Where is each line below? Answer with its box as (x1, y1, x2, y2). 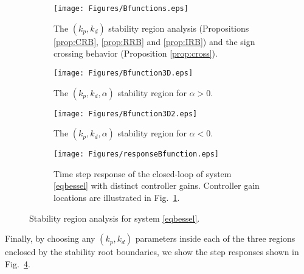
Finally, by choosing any (5, 232, 95, 245)
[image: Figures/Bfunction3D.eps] (54, 68, 193, 77)
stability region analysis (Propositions (108, 21, 249, 34)
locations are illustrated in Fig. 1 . (54, 191, 180, 203)
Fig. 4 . (5, 257, 30, 270)
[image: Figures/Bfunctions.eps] (54, 4, 188, 13)
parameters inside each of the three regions (135, 232, 295, 245)
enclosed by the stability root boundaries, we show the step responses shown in (5, 245, 299, 258)
